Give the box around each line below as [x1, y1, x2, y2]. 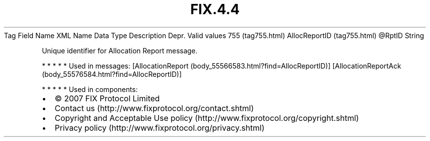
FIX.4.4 [190, 1, 240, 18]
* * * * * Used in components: [42, 85, 138, 94]
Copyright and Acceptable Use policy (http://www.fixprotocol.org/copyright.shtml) [54, 113, 359, 123]
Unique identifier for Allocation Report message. [42, 46, 198, 55]
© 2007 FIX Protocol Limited [54, 93, 160, 103]
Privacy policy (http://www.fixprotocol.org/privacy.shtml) [54, 122, 265, 133]
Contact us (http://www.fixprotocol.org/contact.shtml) [54, 103, 254, 113]
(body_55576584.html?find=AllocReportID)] [42, 70, 182, 78]
